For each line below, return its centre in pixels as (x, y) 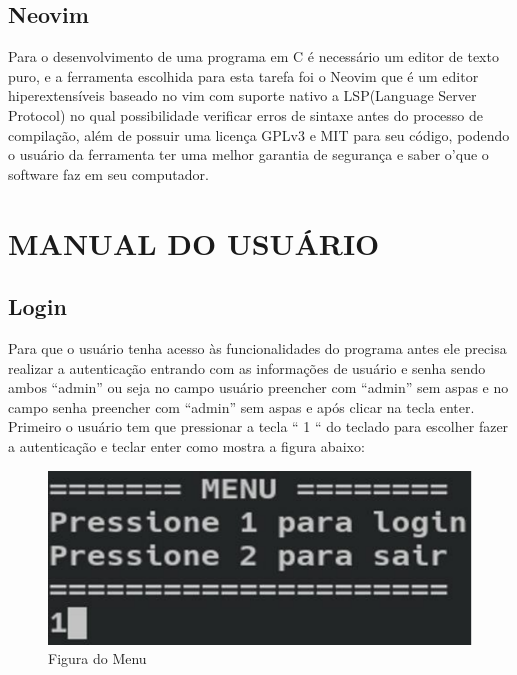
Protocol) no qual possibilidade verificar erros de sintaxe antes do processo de (246, 114)
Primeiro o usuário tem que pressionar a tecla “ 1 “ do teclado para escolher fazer (258, 426)
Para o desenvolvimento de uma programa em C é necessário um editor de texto (253, 56)
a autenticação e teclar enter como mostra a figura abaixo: (186, 445)
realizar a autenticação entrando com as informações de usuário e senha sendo (247, 367)
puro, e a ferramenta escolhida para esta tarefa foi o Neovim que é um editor (243, 75)
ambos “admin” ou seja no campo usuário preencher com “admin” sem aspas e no (258, 387)
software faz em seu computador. (108, 173)
